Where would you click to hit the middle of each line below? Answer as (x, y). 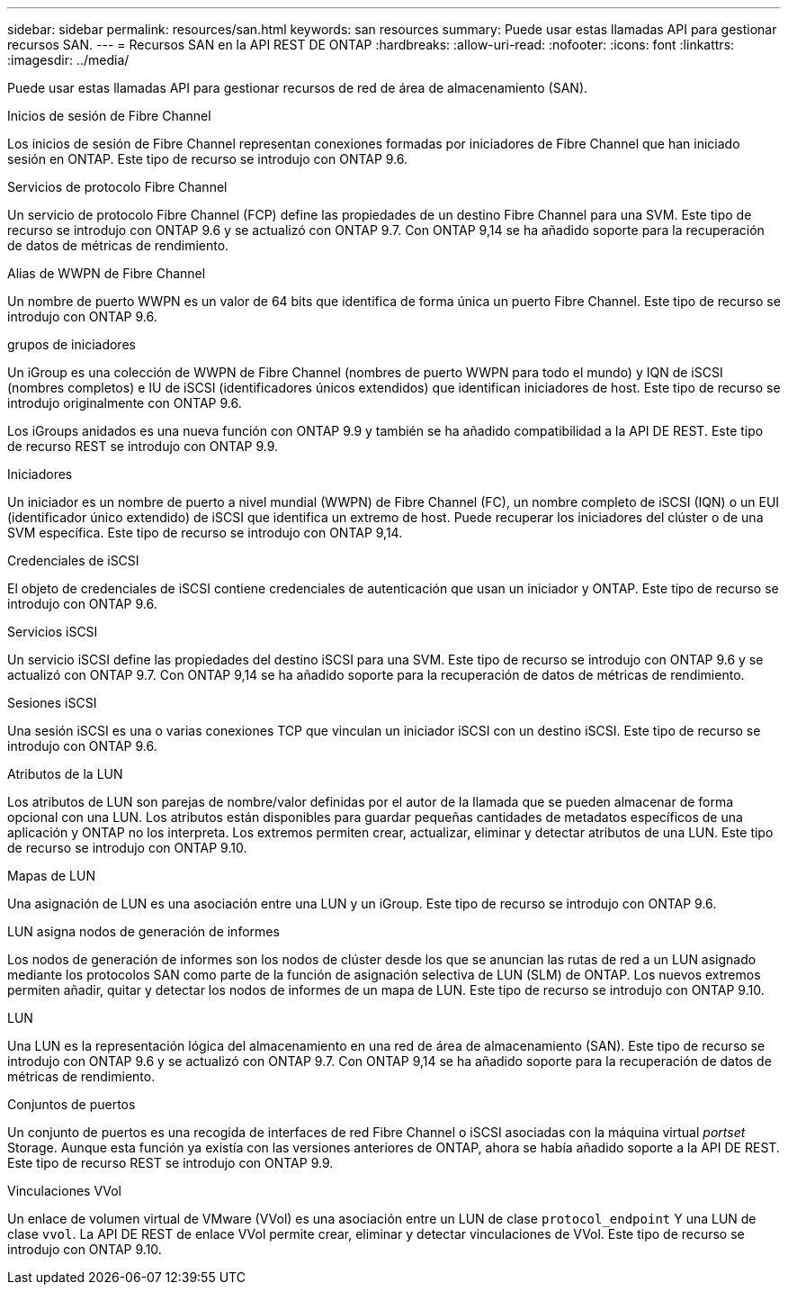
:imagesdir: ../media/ (68, 60)
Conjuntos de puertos (72, 1104)
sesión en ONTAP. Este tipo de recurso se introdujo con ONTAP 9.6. (208, 159)
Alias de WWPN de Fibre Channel (107, 273)
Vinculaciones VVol (64, 1191)
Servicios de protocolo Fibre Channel (117, 187)
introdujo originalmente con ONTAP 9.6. (125, 403)
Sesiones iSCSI (52, 703)
